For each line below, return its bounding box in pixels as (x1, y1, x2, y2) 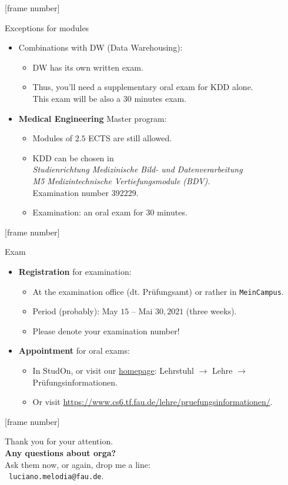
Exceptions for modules (5, 21, 89, 34)
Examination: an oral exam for (32, 206, 143, 218)
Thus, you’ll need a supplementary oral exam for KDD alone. (32, 81, 253, 93)
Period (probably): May (32, 305, 118, 317)
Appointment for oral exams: (18, 344, 130, 357)
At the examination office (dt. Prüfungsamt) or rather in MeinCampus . (32, 285, 284, 297)
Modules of (32, 132, 72, 144)
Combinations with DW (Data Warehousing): (18, 41, 183, 54)
